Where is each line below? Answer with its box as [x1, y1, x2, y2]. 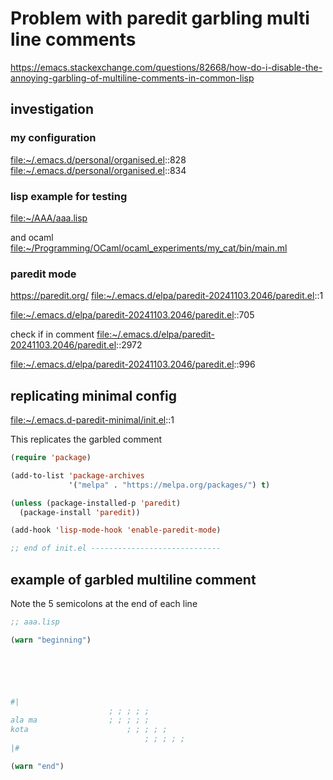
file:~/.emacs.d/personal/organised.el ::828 [10, 153, 187, 166]
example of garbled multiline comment [10, 571, 257, 588]
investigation [10, 101, 95, 118]
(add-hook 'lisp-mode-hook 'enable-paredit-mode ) [10, 525, 222, 536]
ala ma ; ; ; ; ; [10, 715, 150, 726]
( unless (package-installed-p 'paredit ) [10, 498, 182, 508]
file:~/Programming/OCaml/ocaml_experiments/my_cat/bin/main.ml [10, 242, 288, 254]
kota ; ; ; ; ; [10, 725, 168, 735]
